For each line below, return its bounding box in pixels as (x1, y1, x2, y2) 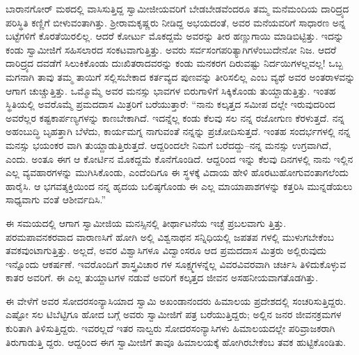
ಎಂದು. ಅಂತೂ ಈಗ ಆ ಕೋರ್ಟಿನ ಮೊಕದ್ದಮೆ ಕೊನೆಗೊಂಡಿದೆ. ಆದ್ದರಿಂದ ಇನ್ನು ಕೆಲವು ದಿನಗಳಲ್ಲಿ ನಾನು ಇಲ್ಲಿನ (6, 151, 353, 166)
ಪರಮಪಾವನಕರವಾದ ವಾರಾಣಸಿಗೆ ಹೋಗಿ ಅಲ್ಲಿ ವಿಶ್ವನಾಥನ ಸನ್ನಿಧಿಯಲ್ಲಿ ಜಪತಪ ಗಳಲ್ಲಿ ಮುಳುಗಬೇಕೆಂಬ (6, 229, 334, 244)
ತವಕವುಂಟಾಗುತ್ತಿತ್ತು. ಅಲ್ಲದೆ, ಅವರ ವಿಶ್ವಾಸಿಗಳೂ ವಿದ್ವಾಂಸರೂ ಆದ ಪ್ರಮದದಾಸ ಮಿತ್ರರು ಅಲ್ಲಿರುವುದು (6, 243, 327, 258)
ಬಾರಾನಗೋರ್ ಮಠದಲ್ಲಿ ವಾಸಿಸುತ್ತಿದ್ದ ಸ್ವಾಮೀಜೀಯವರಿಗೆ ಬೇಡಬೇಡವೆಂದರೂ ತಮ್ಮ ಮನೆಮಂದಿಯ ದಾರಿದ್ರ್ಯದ (6, 1, 349, 15)
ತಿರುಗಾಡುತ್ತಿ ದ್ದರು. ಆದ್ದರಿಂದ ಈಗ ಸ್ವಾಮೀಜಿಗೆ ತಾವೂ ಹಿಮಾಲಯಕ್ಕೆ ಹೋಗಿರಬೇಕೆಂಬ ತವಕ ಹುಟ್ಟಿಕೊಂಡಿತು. (6, 334, 346, 349)
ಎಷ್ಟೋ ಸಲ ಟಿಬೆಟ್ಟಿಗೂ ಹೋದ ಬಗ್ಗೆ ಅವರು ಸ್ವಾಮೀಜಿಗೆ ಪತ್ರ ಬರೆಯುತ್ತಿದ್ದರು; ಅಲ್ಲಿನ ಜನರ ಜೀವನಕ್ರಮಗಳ (6, 307, 342, 322)
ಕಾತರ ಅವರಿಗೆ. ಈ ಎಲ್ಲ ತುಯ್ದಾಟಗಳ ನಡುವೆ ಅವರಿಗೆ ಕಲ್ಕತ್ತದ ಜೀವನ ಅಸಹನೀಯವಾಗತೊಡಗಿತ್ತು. (6, 270, 319, 285)
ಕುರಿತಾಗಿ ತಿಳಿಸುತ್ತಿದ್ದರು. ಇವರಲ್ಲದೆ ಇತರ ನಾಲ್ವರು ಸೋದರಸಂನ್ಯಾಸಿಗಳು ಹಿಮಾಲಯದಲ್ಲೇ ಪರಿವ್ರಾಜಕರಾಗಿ (6, 321, 335, 336)
